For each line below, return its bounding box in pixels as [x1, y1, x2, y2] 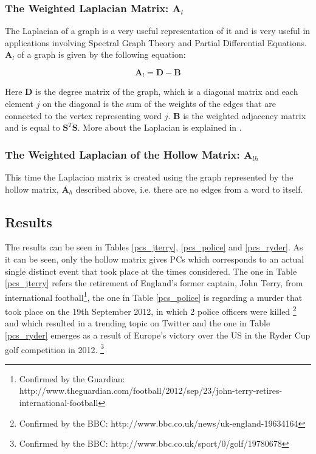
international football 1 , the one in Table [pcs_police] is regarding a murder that [5, 289, 303, 303]
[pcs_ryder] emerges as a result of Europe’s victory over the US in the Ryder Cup [5, 328, 311, 341]
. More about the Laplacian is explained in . [77, 121, 242, 134]
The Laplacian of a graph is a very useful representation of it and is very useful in [5, 24, 311, 37]
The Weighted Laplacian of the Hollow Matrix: [5, 146, 240, 162]
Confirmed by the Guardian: [19, 372, 125, 385]
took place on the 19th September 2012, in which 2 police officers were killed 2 [5, 303, 297, 317]
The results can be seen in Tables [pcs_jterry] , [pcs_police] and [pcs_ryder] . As [5, 241, 303, 253]
